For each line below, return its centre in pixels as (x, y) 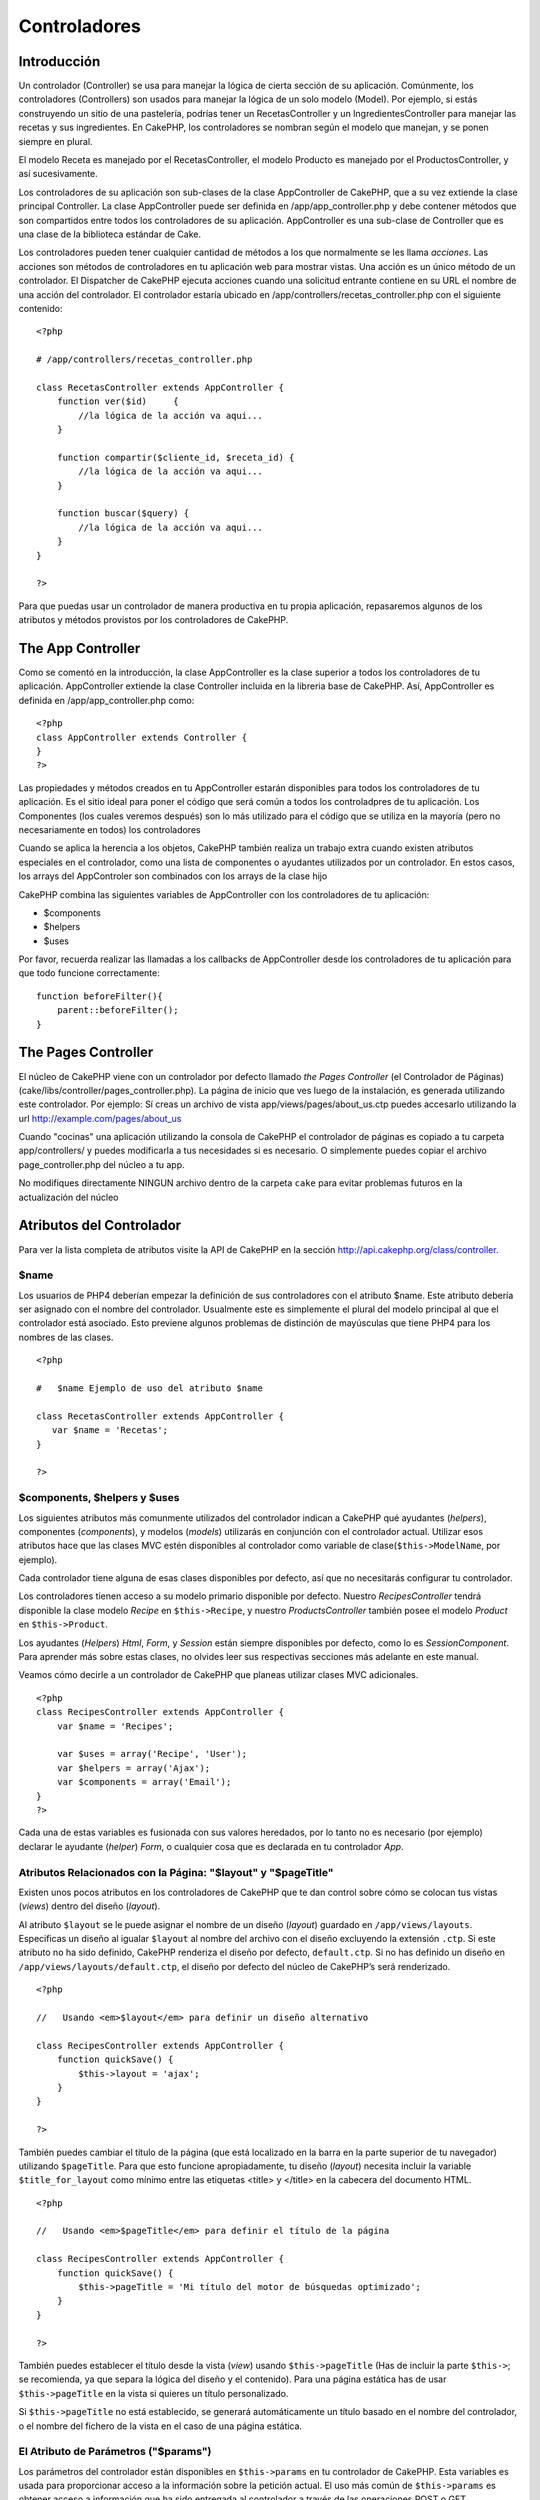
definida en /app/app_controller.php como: (106, 700)
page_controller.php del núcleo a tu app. (101, 1164)
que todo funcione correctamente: (89, 973)
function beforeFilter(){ (100, 996)
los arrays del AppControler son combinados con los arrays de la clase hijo (173, 876)
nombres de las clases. (66, 1337)
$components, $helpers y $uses (99, 1498)
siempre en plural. (56, 141)
